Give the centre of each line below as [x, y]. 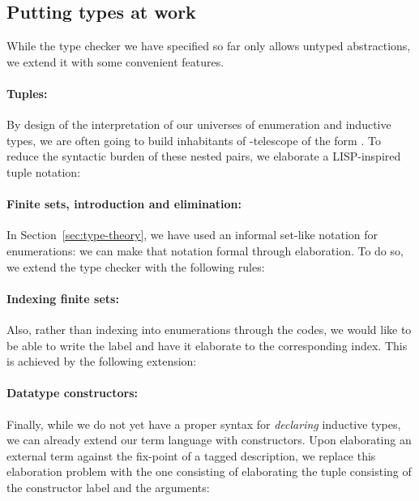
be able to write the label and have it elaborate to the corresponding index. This [207, 345]
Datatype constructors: [72, 393]
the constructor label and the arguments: [108, 487]
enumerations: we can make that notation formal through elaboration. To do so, [205, 250]
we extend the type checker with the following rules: [136, 266]
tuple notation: [44, 171]
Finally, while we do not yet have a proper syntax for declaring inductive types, [204, 424]
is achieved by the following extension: [102, 361]
